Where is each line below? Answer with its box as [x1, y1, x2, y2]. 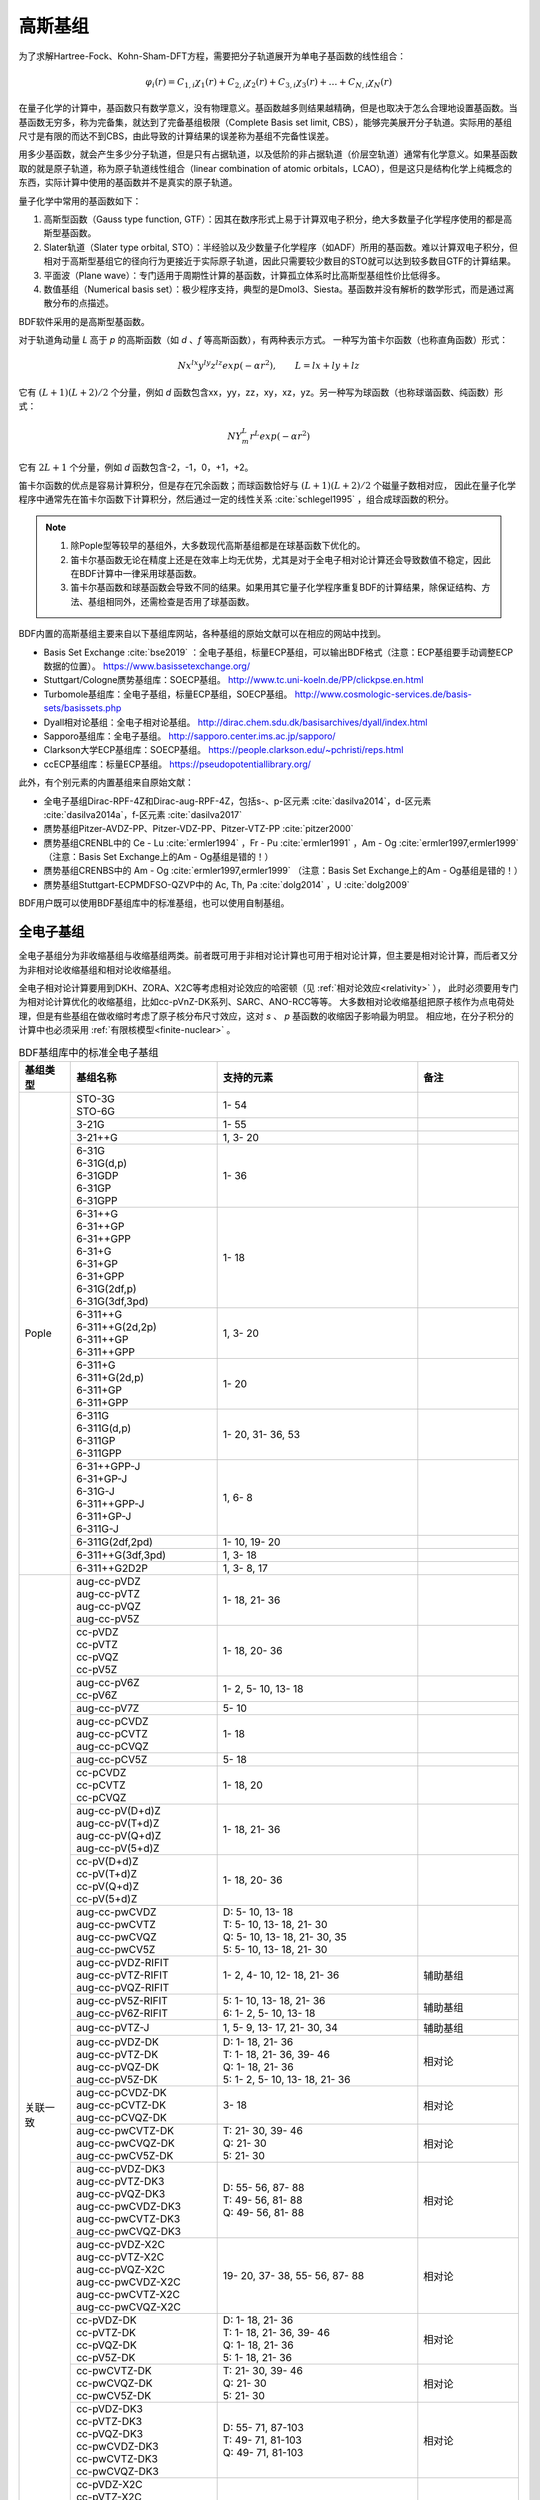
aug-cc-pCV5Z [76, 1752, 148, 1766]
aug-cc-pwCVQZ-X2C [76, 2300, 182, 2314]
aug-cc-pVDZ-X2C [76, 2237, 165, 2251]
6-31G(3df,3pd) [76, 1294, 149, 1308]
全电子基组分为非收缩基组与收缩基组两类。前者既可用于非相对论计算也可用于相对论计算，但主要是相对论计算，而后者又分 [18, 950, 518, 962]
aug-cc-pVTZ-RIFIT [76, 1968, 169, 1982]
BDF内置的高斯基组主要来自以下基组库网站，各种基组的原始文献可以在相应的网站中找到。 [18, 628, 387, 640]
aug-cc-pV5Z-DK [76, 2072, 159, 2086]
